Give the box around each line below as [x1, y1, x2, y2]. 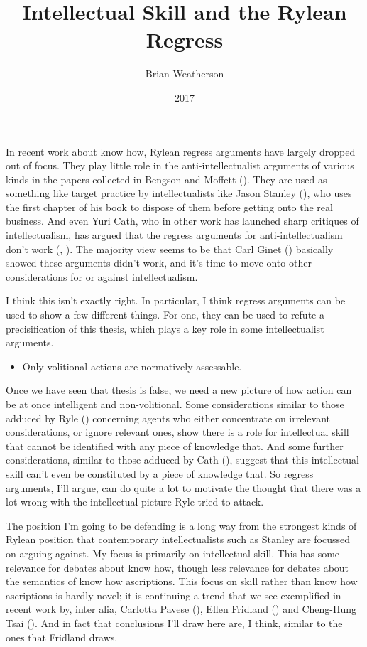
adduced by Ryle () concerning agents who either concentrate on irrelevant [6, 410, 331, 425]
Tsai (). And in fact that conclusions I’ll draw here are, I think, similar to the [6, 615, 343, 630]
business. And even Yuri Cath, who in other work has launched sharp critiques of [6, 213, 359, 228]
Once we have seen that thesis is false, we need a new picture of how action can [6, 383, 352, 397]
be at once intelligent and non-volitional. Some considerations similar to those [6, 397, 344, 411]
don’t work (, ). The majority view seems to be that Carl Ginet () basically [6, 241, 334, 256]
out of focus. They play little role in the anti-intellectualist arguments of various [6, 158, 354, 173]
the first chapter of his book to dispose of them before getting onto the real [6, 199, 333, 214]
